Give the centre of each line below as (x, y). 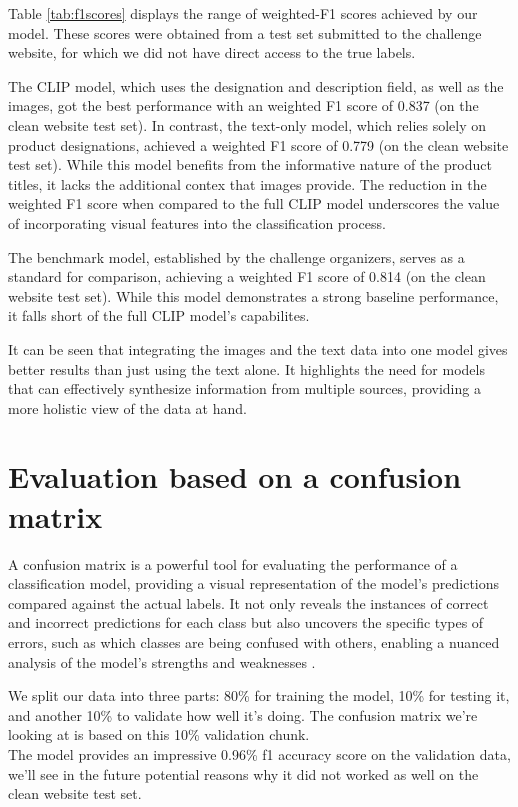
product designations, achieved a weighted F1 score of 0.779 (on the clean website (258, 144)
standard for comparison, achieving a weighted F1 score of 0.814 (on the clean (247, 276)
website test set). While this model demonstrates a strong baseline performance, (253, 295)
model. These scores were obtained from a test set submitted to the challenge (245, 32)
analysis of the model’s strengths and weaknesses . (162, 661)
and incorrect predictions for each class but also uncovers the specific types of (246, 622)
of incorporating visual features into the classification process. (197, 222)
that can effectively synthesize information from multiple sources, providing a (244, 388)
